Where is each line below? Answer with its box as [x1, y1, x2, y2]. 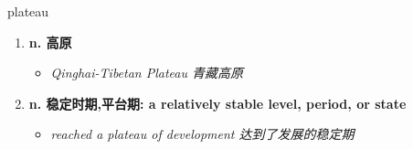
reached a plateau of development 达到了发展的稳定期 [50, 124, 355, 144]
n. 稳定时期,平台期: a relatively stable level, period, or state [28, 93, 407, 112]
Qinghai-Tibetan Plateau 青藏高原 [50, 63, 244, 82]
